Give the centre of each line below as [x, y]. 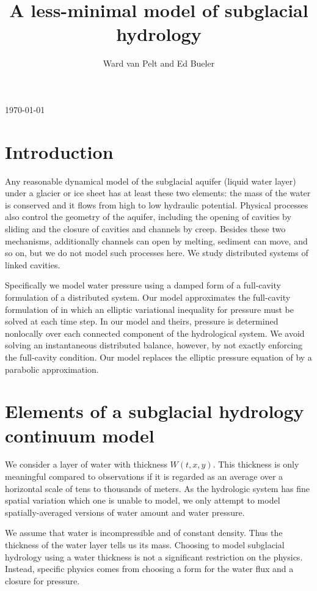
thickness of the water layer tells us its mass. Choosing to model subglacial [145, 545]
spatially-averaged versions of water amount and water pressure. [125, 512]
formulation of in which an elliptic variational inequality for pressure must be [149, 309]
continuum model [80, 435]
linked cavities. [33, 264]
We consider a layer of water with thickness [86, 464]
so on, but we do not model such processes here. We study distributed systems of [157, 253]
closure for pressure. [42, 580]
